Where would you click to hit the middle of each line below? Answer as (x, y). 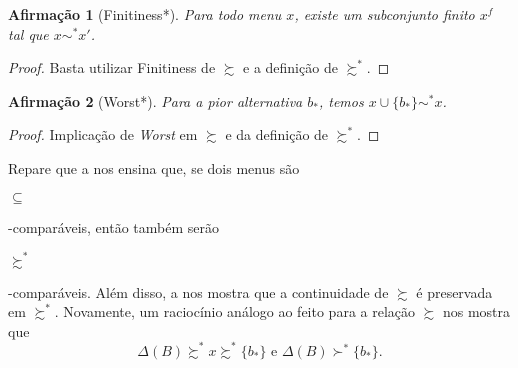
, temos (341, 100)
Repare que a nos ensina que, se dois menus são (154, 167)
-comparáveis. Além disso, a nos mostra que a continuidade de (198, 291)
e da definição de (277, 134)
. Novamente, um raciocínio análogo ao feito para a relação (235, 311)
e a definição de (290, 67)
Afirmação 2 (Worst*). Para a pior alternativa (155, 100)
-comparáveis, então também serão (113, 226)
